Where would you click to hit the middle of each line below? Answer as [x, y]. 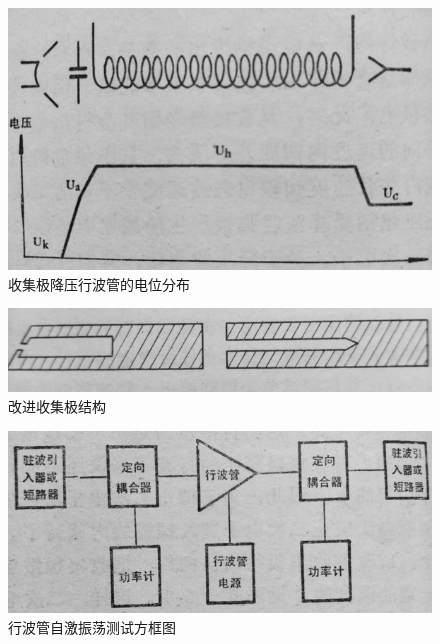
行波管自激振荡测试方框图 [92, 626]
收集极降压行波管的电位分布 [99, 283]
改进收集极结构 [57, 406]
